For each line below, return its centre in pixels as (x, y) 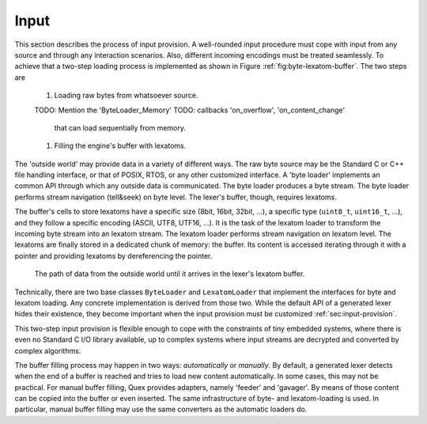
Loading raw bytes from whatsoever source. (126, 96)
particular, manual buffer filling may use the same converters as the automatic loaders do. (161, 409)
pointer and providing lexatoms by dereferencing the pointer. (113, 256)
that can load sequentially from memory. (120, 127)
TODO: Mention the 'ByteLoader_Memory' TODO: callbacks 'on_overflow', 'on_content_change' (190, 110)
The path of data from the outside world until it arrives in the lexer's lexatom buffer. (170, 274)
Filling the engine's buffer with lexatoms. (120, 146)
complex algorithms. (48, 350)
